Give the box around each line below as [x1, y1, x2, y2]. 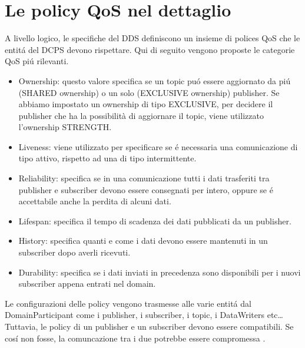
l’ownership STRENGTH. [18, 121, 112, 133]
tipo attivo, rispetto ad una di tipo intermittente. [18, 152, 197, 164]
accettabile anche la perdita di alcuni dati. [18, 195, 171, 207]
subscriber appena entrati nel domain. [18, 277, 156, 290]
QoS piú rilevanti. [5, 55, 69, 67]
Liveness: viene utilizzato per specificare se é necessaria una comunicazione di [18, 140, 298, 153]
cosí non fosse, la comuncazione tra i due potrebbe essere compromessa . [5, 332, 266, 344]
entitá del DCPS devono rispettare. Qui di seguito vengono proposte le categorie [5, 43, 295, 55]
